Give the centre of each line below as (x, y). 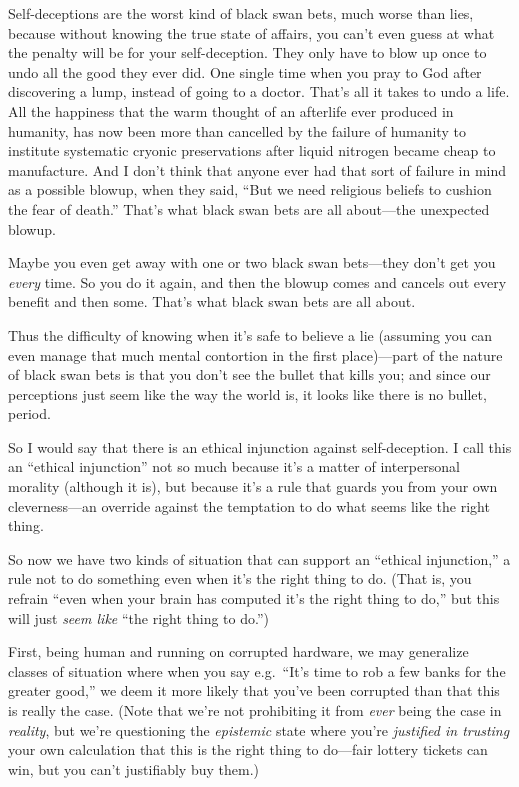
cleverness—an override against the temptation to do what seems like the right (249, 505)
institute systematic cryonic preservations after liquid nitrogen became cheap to (252, 150)
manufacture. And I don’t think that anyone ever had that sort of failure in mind (257, 169)
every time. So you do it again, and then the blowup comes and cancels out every (257, 281)
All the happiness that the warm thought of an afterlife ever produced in (231, 110)
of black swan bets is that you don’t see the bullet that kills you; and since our (249, 374)
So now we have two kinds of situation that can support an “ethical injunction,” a (259, 558)
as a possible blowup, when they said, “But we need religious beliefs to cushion (250, 189)
